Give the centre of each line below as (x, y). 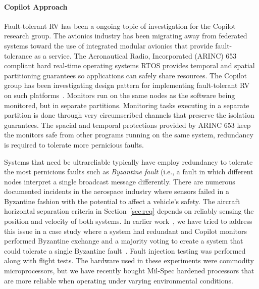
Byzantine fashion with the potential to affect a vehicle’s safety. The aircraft (122, 201)
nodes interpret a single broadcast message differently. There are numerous (120, 181)
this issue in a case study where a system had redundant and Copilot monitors (125, 231)
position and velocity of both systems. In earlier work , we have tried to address (128, 221)
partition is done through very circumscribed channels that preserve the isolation (129, 115)
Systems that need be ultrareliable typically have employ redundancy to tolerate (128, 161)
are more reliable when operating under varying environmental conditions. (119, 280)
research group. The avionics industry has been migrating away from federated (126, 36)
